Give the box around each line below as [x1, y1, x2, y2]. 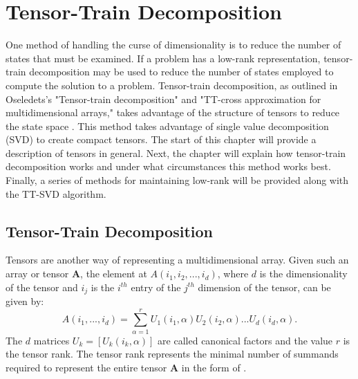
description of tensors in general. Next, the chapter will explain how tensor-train [6, 145, 346, 160]
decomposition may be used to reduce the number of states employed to [29, 64, 334, 79]
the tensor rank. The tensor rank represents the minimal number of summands [6, 346, 339, 361]
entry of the [131, 279, 181, 294]
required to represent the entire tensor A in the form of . [6, 360, 247, 374]
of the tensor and [6, 279, 78, 294]
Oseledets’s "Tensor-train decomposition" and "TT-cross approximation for [6, 91, 321, 106]
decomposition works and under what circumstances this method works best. [6, 159, 331, 174]
